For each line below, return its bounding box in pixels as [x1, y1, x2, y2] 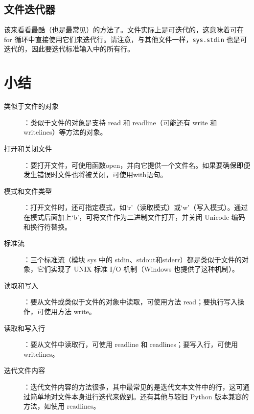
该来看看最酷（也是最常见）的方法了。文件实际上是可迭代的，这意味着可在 [4, 24, 244, 35]
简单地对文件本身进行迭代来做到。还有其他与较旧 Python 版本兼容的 [30, 391, 249, 401]
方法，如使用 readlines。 [23, 401, 100, 411]
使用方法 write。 [44, 306, 96, 317]
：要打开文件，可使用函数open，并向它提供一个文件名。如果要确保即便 [23, 160, 251, 170]
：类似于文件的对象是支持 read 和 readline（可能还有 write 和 [23, 117, 217, 127]
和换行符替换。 [23, 221, 71, 231]
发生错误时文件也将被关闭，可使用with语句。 [23, 169, 167, 180]
